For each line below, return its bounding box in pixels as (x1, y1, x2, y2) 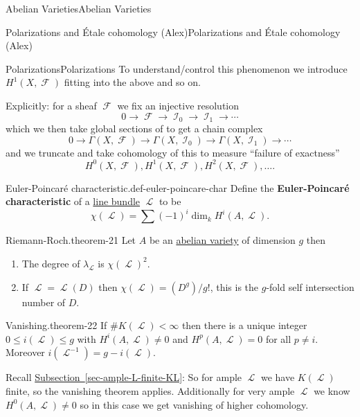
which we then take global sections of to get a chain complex (6, 121, 263, 136)
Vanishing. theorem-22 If (6, 318, 107, 332)
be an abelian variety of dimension (149, 233, 296, 247)
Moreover (6, 345, 45, 360)
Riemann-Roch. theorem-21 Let (6, 233, 136, 247)
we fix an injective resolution (117, 98, 240, 112)
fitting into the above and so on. (64, 75, 201, 89)
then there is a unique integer (181, 318, 307, 332)
